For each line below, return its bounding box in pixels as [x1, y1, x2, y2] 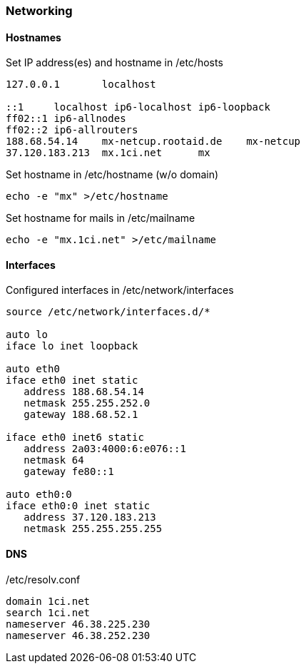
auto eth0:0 [6, 489, 72, 501]
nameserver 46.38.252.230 [6, 629, 151, 641]
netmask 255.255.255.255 [24, 523, 163, 535]
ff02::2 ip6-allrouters [6, 124, 138, 136]
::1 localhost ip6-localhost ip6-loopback [6, 101, 270, 113]
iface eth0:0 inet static [6, 500, 151, 512]
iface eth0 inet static [6, 374, 138, 387]
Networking [6, 4, 73, 18]
